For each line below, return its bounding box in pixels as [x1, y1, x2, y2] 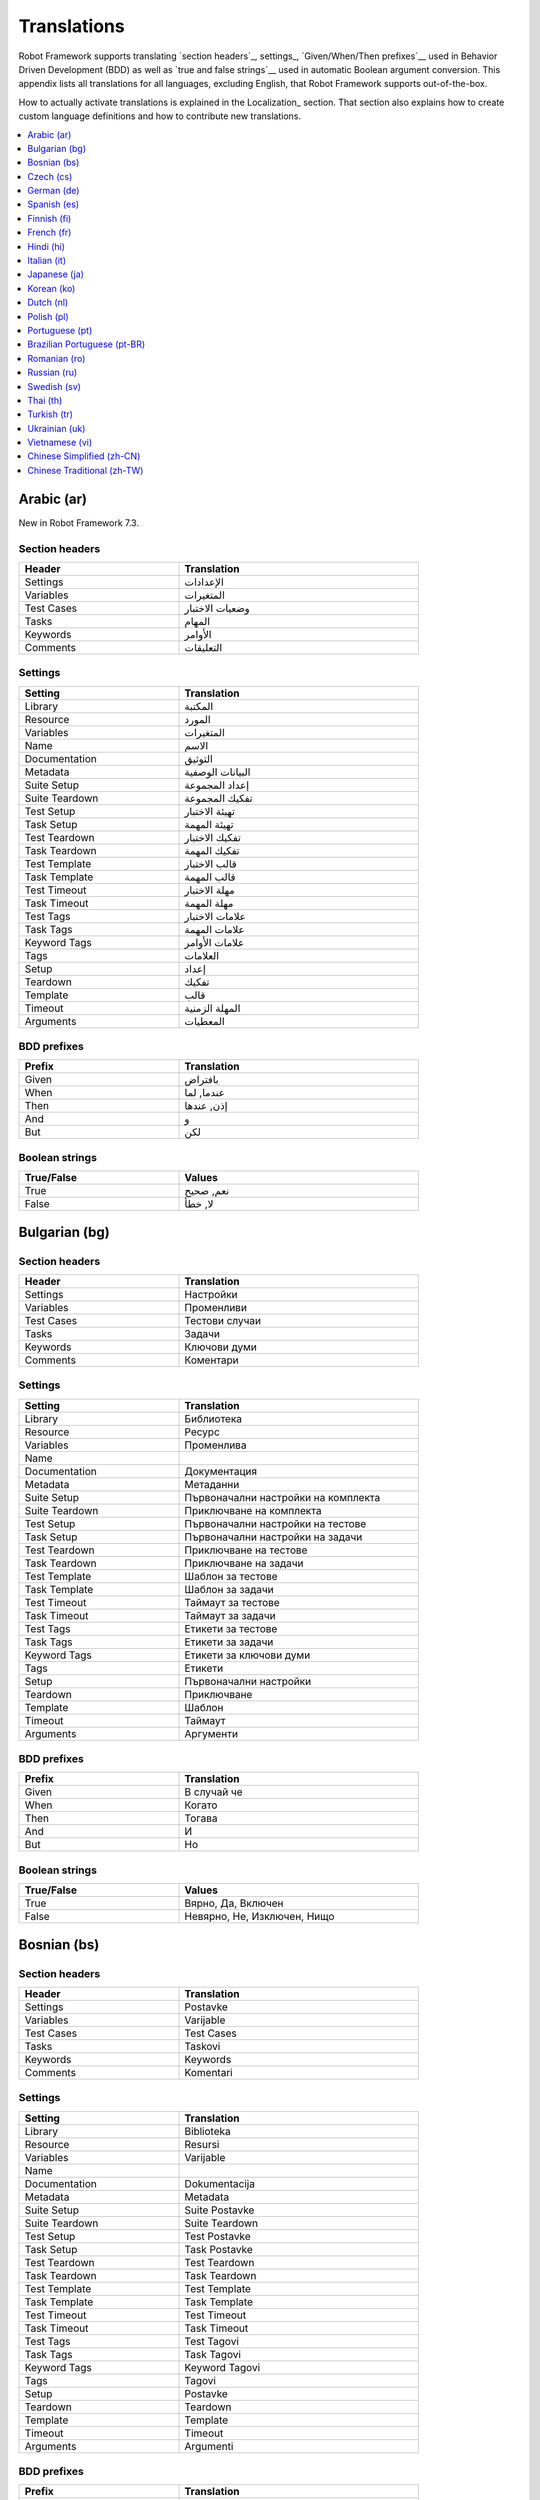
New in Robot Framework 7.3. [18, 516, 140, 529]
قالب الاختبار [184, 856, 237, 870]
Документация [184, 1464, 258, 1478]
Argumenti [184, 2439, 234, 2453]
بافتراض [184, 1073, 219, 1087]
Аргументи [184, 1726, 239, 1740]
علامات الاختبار [184, 909, 247, 923]
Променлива [184, 1438, 247, 1452]
